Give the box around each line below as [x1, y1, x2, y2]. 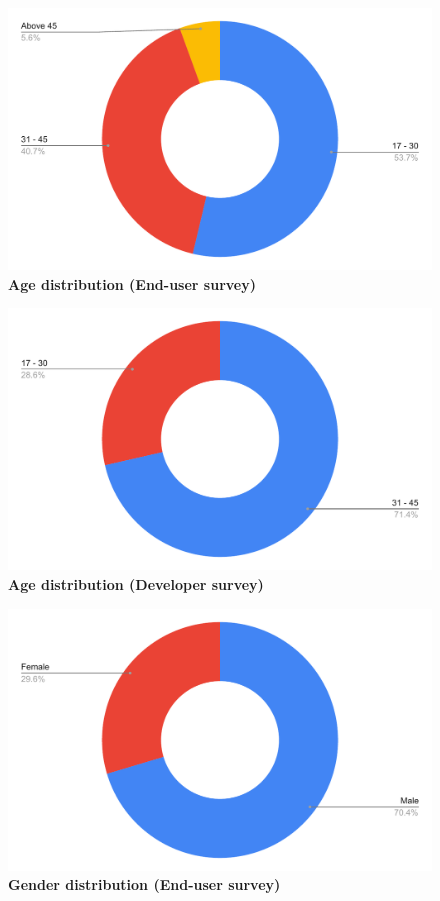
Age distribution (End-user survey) [8, 273, 256, 294]
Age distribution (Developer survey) [8, 573, 264, 594]
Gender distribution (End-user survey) [8, 874, 281, 895]
